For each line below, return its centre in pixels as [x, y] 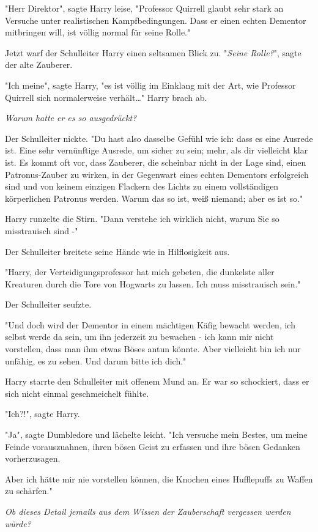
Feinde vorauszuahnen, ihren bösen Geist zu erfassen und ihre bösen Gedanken [153, 446]
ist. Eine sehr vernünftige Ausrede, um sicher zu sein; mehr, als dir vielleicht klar [157, 150]
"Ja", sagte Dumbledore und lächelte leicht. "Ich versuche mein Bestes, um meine [156, 434]
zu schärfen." [29, 491]
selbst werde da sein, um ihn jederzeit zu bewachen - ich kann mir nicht [139, 337]
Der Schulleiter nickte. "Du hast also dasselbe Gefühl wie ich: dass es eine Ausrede [159, 138]
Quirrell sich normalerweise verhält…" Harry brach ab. [106, 97]
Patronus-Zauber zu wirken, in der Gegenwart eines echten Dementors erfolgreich [157, 174]
